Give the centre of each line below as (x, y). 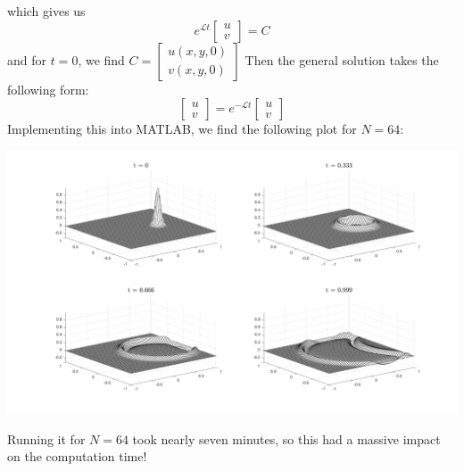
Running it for (46, 438)
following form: (48, 89)
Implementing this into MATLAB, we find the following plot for (182, 129)
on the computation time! (77, 456)
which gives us (46, 11)
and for (27, 59)
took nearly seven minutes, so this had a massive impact (286, 438)
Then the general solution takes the (342, 59)
